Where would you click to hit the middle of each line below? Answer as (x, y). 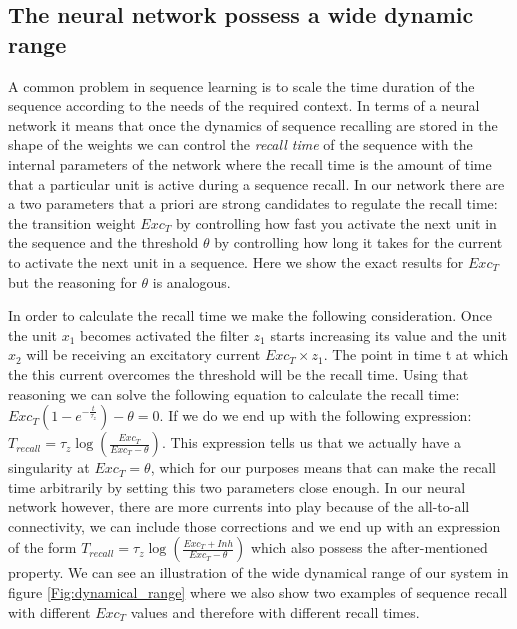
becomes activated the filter (164, 334)
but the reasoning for (72, 281)
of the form (42, 547)
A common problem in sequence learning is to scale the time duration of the (241, 85)
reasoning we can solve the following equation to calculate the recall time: (234, 393)
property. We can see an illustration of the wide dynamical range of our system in (258, 572)
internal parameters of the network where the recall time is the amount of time (250, 163)
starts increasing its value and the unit (388, 334)
